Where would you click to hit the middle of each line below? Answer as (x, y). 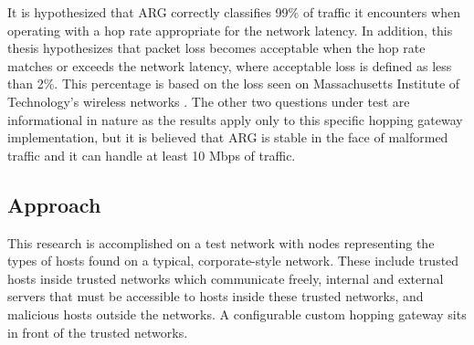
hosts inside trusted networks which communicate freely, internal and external (226, 278)
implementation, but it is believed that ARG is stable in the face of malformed (228, 137)
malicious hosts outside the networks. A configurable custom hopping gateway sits (237, 314)
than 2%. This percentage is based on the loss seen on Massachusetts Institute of (234, 84)
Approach (54, 204)
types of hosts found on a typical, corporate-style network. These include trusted (233, 261)
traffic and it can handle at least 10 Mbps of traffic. (152, 155)
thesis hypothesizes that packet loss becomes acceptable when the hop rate (216, 48)
